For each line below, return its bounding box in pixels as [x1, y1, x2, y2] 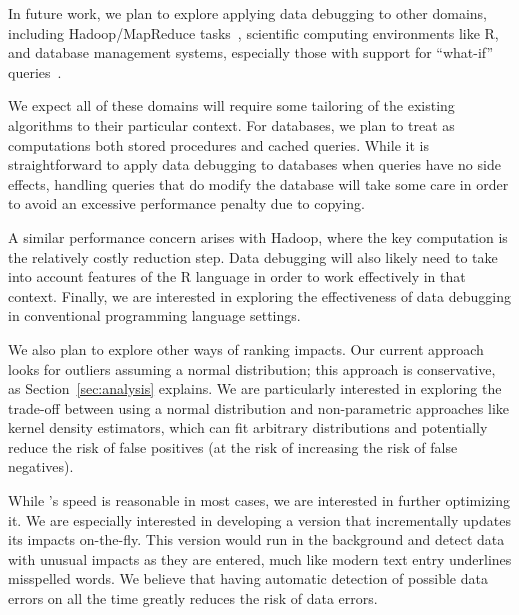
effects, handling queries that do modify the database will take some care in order [8, 173, 509, 194]
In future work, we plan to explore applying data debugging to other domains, [8, 3, 488, 23]
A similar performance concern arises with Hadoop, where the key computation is [8, 226, 508, 247]
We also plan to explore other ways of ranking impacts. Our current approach [8, 338, 484, 359]
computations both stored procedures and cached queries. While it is [8, 134, 429, 155]
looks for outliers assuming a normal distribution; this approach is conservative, [8, 358, 496, 379]
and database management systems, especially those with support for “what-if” [8, 42, 494, 63]
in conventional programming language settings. [8, 305, 301, 326]
